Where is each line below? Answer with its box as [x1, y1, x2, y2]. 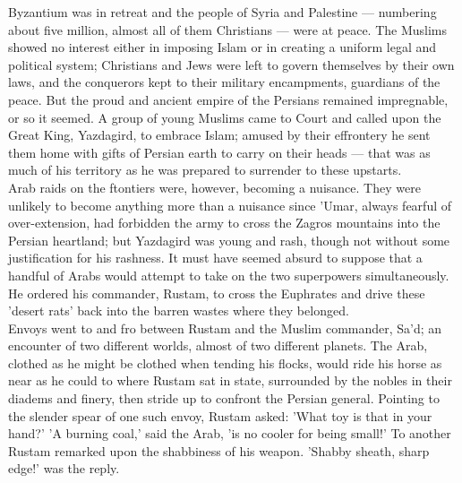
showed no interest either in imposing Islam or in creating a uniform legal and [8, 38, 437, 56]
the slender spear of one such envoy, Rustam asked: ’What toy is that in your [8, 406, 432, 425]
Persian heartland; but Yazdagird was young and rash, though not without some [8, 230, 450, 249]
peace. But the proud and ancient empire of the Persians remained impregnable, [8, 90, 449, 108]
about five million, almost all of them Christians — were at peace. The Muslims [8, 20, 448, 39]
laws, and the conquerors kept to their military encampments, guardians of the [8, 73, 441, 91]
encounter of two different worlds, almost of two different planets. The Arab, [8, 336, 428, 355]
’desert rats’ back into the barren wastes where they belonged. [8, 301, 349, 320]
